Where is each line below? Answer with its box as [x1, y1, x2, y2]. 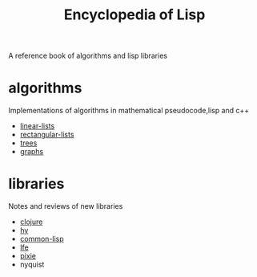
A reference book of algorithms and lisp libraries [8, 51, 168, 61]
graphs [19, 147, 44, 157]
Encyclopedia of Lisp [63, 6, 206, 24]
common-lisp [19, 234, 64, 244]
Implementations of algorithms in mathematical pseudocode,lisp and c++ [8, 106, 250, 116]
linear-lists [19, 121, 55, 131]
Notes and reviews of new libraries [8, 202, 123, 211]
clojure [19, 217, 43, 226]
